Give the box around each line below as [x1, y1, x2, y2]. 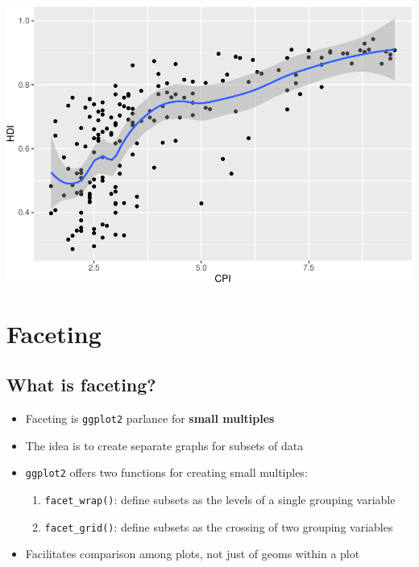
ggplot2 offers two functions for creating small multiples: [25, 464, 308, 481]
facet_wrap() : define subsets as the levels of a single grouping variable [44, 491, 396, 508]
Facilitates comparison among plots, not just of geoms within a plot [25, 545, 360, 562]
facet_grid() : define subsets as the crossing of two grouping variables [44, 518, 393, 535]
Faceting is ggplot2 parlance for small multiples [25, 410, 275, 427]
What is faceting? [6, 372, 156, 397]
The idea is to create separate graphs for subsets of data [25, 437, 304, 453]
